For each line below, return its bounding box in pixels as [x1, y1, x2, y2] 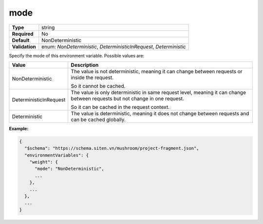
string [41, 24, 55, 31]
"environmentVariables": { [24, 152, 89, 158]
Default [12, 37, 30, 43]
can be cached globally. [71, 116, 126, 123]
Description [71, 61, 99, 68]
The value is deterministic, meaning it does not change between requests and [71, 110, 249, 117]
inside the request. [71, 74, 114, 81]
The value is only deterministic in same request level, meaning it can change [71, 89, 246, 96]
